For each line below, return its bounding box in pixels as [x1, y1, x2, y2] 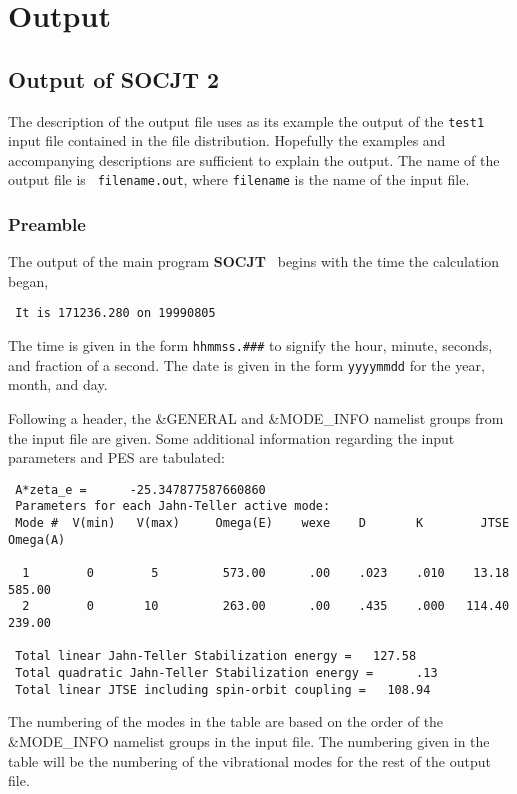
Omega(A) [8, 532, 66, 547]
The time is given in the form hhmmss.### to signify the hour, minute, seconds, [8, 335, 493, 356]
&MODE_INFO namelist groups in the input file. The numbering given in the [8, 730, 490, 751]
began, [8, 270, 49, 291]
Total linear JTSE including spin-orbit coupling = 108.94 [15, 682, 431, 697]
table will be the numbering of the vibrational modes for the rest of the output [8, 750, 491, 771]
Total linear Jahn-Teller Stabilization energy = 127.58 [15, 649, 417, 664]
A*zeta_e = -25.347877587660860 [15, 482, 266, 497]
